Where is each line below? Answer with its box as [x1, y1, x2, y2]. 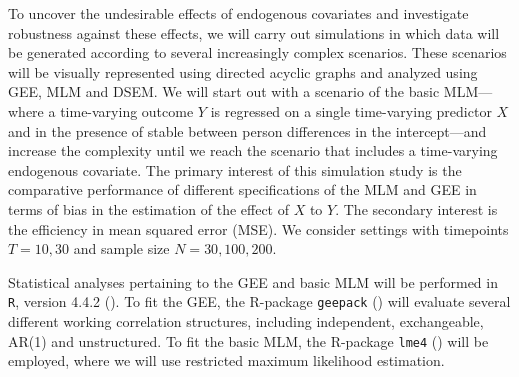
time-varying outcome [60, 100, 194, 121]
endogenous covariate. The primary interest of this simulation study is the [8, 159, 462, 180]
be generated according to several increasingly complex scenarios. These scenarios [8, 42, 507, 63]
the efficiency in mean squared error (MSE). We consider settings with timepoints [8, 218, 509, 239]
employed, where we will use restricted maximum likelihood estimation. [8, 350, 445, 371]
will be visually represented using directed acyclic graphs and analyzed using [8, 61, 478, 82]
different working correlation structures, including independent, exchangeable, [8, 310, 484, 331]
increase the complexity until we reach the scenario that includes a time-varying [8, 140, 498, 161]
